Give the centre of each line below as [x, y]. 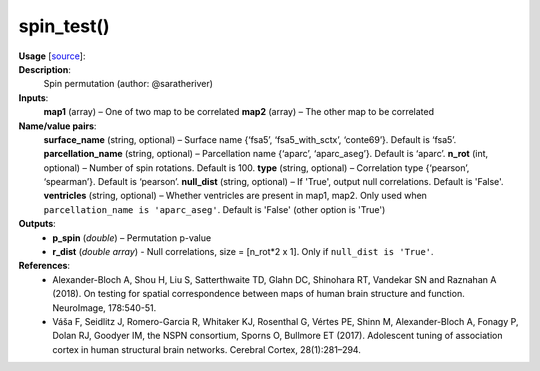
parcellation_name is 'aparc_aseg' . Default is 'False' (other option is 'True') [214, 209]
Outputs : [37, 224]
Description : [45, 69]
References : [44, 266]
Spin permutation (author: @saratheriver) [128, 84]
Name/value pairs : [57, 126]
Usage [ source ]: [52, 56]
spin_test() [64, 26]
